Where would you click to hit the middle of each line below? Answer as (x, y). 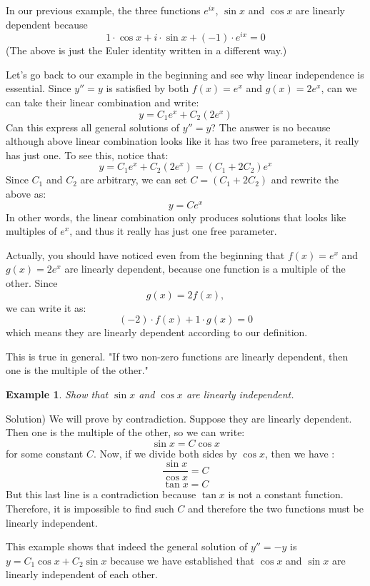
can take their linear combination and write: (102, 102)
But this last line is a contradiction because (101, 494)
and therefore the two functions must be (276, 509)
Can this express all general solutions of (93, 127)
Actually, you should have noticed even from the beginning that (145, 254)
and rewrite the (305, 180)
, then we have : (300, 453)
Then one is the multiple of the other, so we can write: (125, 432)
